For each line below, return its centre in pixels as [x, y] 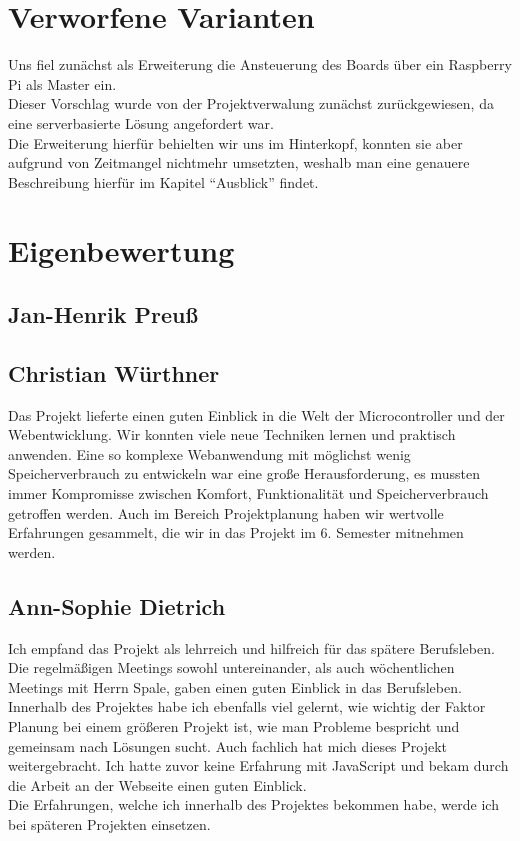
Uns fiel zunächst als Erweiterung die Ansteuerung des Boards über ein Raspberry [260, 64]
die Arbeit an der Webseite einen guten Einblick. [157, 784]
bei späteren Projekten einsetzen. [109, 823]
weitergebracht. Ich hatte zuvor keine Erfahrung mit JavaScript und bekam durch [258, 765]
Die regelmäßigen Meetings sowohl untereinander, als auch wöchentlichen [231, 667]
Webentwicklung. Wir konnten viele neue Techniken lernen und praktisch [232, 434]
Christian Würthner [114, 372]
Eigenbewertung [121, 250]
